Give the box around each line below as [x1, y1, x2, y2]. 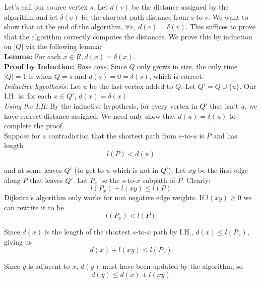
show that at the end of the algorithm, [4, 21, 123, 32]
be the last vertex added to [89, 80, 173, 91]
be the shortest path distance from [81, 11, 188, 22]
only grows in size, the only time [137, 61, 238, 71]
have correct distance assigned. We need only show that [4, 110, 176, 121]
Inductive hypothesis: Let [4, 80, 81, 91]
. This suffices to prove [185, 21, 255, 32]
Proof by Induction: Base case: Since [4, 61, 127, 71]
